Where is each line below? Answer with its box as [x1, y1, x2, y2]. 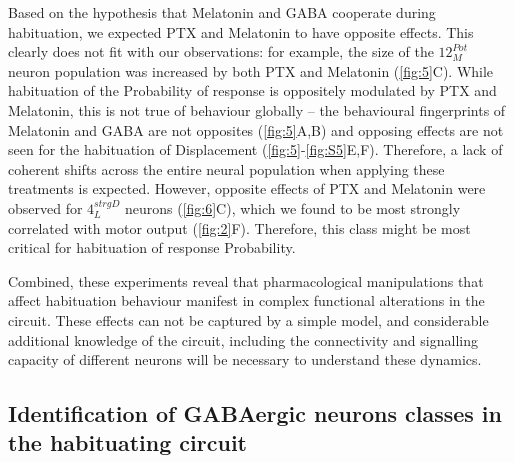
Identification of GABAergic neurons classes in [8, 398, 502, 429]
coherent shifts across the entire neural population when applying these [8, 158, 445, 179]
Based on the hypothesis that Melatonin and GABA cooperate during [8, 2, 436, 22]
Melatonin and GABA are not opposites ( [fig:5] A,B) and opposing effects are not [8, 119, 504, 140]
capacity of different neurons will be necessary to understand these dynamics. [8, 349, 482, 370]
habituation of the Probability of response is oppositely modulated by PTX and [8, 80, 497, 101]
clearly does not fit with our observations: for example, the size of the [8, 41, 434, 62]
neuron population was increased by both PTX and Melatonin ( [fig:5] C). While [8, 60, 494, 81]
